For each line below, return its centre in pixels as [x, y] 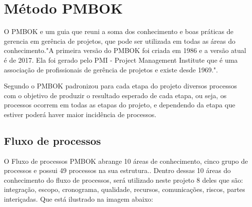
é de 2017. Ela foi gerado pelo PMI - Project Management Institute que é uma [121, 60]
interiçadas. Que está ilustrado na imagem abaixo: [79, 199]
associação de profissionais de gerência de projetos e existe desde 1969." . [111, 69]
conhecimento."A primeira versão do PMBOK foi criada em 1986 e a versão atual [125, 50]
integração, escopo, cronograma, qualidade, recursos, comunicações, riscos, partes [125, 189]
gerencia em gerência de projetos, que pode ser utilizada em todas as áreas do [120, 41]
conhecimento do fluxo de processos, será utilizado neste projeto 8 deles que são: [124, 180]
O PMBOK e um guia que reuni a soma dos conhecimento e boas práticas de [119, 31]
